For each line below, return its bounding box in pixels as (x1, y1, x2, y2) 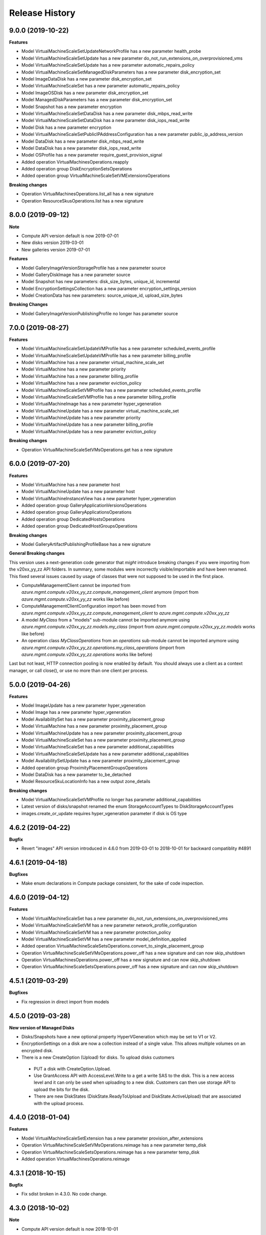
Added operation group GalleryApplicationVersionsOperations (21, 502, 147, 508)
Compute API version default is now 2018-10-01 (21, 1226, 118, 1232)
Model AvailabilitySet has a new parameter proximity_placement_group (21, 716, 165, 722)
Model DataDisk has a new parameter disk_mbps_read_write (21, 138, 144, 144)
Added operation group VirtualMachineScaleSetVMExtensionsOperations (21, 173, 170, 179)
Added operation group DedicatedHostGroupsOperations (21, 523, 138, 529)
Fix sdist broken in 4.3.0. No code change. (21, 1191, 107, 1197)
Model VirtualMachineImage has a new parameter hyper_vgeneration (21, 401, 162, 407)
